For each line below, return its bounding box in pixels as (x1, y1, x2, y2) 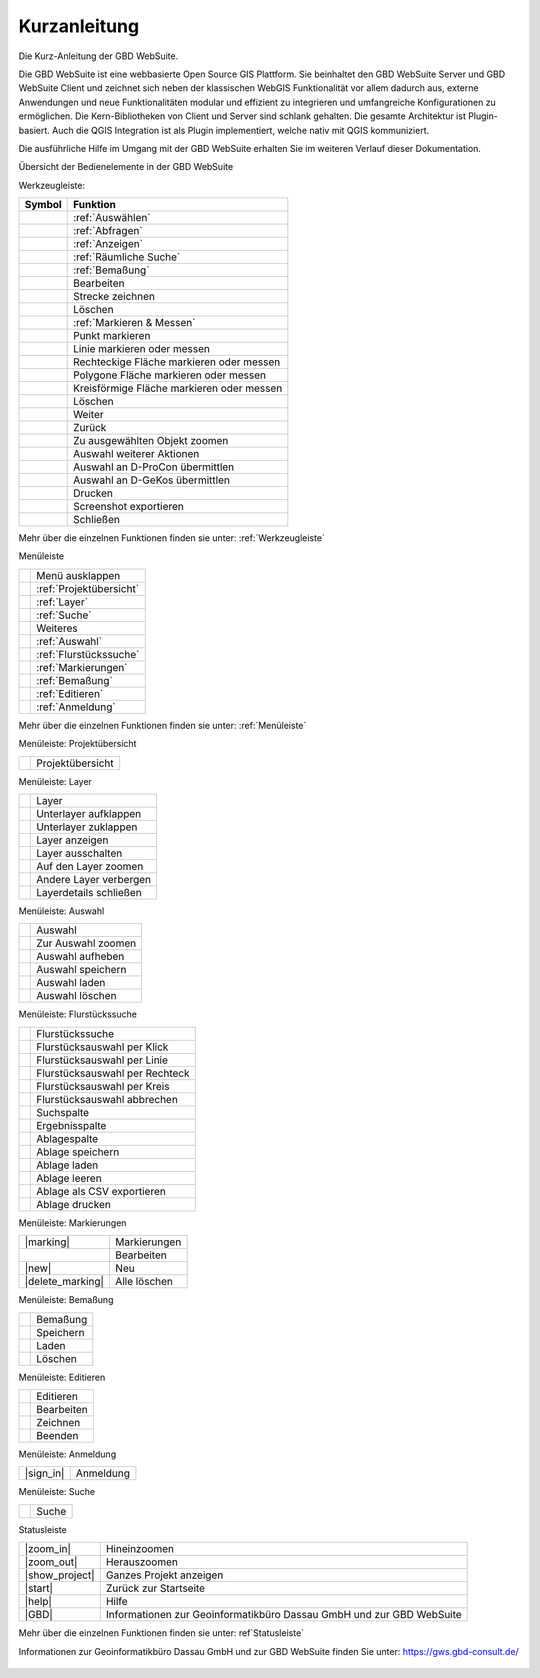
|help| (24, 1595, 52, 1609)
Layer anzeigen (36, 833, 109, 847)
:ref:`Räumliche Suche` (73, 250, 181, 264)
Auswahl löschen (36, 989, 117, 1003)
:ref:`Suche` (36, 608, 92, 622)
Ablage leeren (36, 1171, 102, 1185)
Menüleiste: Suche (18, 1486, 95, 1498)
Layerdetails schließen (36, 886, 142, 900)
